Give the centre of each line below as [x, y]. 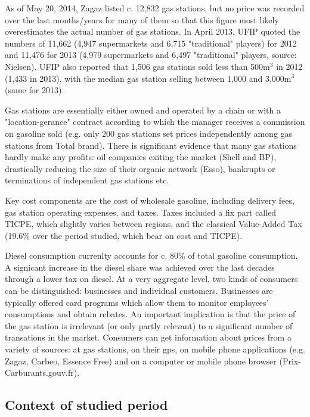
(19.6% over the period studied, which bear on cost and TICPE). [124, 235]
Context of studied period [86, 405]
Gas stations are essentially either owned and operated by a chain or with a [143, 110]
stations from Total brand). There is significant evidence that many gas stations [151, 145]
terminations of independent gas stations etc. [87, 180]
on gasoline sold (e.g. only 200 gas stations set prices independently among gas [149, 133]
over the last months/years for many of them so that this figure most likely [142, 19]
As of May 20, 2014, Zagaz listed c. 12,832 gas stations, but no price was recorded [155, 8]
